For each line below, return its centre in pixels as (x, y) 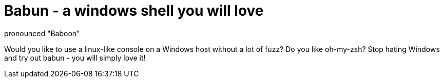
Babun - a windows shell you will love (134, 11)
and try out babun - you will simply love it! (75, 58)
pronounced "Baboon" (42, 33)
